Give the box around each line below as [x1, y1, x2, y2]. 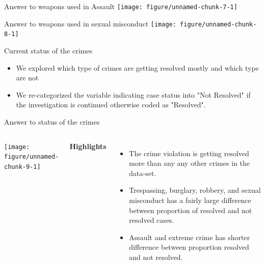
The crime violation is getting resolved [129, 148, 249, 158]
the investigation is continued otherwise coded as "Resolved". [16, 99, 206, 110]
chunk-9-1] [4, 163, 41, 170]
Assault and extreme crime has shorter [129, 231, 250, 242]
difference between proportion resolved [129, 242, 249, 252]
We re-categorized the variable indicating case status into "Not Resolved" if [16, 89, 251, 100]
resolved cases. [129, 215, 174, 225]
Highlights [69, 140, 107, 151]
